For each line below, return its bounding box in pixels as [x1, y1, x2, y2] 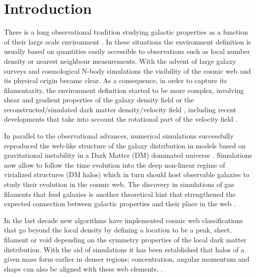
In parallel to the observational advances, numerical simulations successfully [4, 131, 234, 141]
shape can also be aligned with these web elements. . [4, 263, 163, 274]
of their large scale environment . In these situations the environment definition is [4, 36, 251, 46]
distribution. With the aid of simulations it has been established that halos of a [4, 244, 245, 254]
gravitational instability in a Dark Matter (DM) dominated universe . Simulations [4, 150, 252, 160]
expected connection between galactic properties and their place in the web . [4, 198, 236, 209]
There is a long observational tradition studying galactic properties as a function [4, 27, 248, 37]
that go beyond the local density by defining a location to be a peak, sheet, [4, 225, 232, 235]
